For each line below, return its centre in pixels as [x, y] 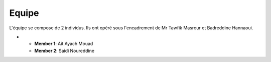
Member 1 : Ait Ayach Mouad [64, 44]
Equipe [24, 13]
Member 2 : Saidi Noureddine [64, 51]
